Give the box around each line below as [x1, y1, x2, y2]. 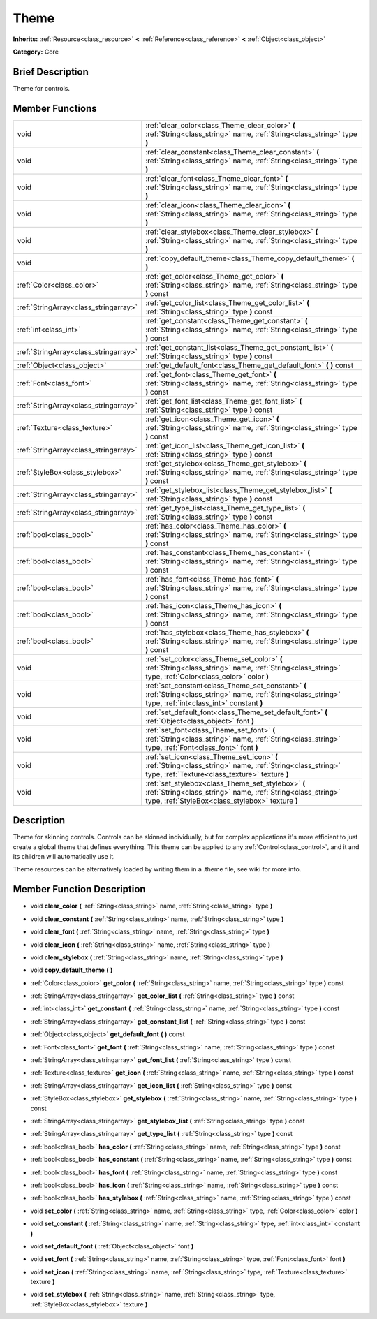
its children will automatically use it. [13, 853, 115, 861]
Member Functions [13, 102, 97, 115]
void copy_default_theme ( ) [30, 966, 113, 974]
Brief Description [13, 66, 89, 78]
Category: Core [13, 47, 59, 56]
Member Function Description [13, 883, 146, 895]
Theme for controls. [13, 84, 70, 92]
